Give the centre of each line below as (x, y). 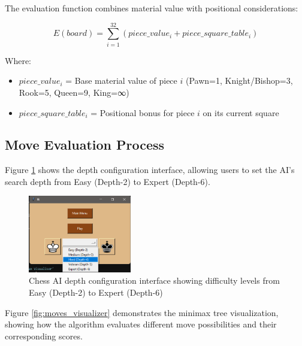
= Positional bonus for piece (143, 112)
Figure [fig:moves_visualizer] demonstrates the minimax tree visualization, (142, 312)
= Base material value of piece (121, 81)
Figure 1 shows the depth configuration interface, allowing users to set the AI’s (150, 170)
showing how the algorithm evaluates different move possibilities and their (141, 324)
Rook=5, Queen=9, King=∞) (74, 92)
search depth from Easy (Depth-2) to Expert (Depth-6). (108, 181)
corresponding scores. (44, 336)
